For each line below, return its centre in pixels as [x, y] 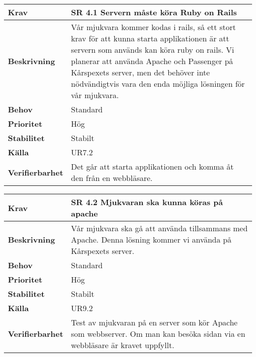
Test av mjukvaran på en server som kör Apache [154, 322]
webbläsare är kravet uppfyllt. [123, 345]
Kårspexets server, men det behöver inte [141, 72]
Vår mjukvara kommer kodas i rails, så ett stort [154, 27]
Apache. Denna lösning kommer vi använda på [151, 239]
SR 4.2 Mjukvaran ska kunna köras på [147, 202]
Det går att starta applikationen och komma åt [152, 166]
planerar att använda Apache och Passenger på [152, 61]
